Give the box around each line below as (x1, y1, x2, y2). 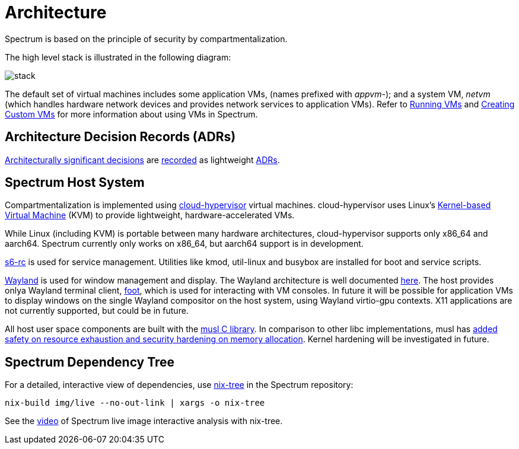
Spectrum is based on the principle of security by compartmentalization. (5, 33, 288, 44)
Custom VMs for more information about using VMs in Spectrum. (5, 109, 258, 119)
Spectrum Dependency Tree (5, 354, 175, 370)
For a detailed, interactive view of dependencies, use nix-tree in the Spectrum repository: (5, 380, 354, 390)
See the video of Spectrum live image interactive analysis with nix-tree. (5, 416, 283, 426)
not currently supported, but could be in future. (5, 305, 189, 316)
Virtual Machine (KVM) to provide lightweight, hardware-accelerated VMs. (5, 210, 295, 221)
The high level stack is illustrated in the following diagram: (5, 52, 231, 62)
